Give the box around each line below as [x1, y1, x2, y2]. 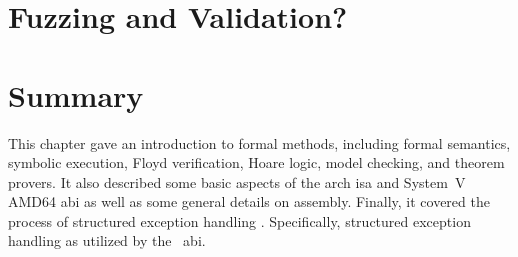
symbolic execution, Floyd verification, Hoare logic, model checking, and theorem [8, 152, 505, 173]
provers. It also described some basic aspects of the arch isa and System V [8, 171, 466, 192]
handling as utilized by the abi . [8, 230, 206, 251]
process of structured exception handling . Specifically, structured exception [8, 210, 471, 231]
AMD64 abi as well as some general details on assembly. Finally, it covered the [8, 191, 490, 212]
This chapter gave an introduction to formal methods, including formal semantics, [8, 132, 511, 153]
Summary [8, 74, 144, 115]
